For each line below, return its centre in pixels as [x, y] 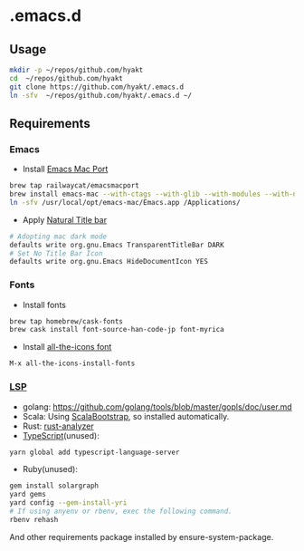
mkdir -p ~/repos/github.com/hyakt [76, 70]
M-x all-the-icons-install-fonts [72, 363]
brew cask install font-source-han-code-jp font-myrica [117, 330]
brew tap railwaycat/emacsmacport [75, 186]
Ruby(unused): [50, 469]
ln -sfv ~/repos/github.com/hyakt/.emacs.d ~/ [101, 95]
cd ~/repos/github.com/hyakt [66, 78]
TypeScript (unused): [61, 435]
